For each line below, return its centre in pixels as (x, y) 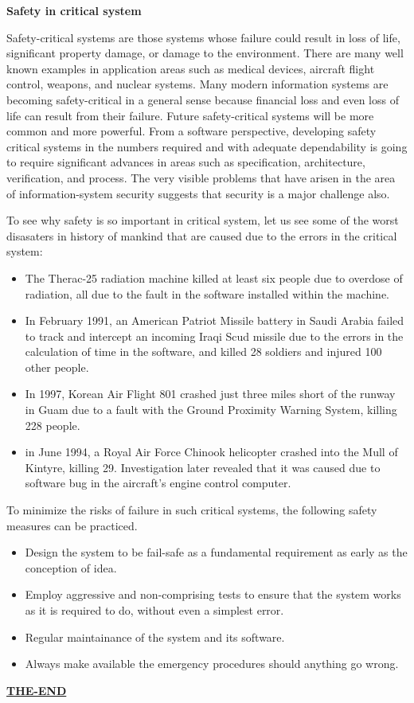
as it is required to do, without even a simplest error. (154, 610)
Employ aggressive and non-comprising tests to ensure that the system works (213, 594)
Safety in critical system (74, 10)
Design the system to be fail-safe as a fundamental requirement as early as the (216, 552)
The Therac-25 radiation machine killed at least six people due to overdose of (214, 277)
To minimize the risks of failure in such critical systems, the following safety (192, 510)
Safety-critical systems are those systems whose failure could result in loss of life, (203, 37)
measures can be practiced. (72, 525)
